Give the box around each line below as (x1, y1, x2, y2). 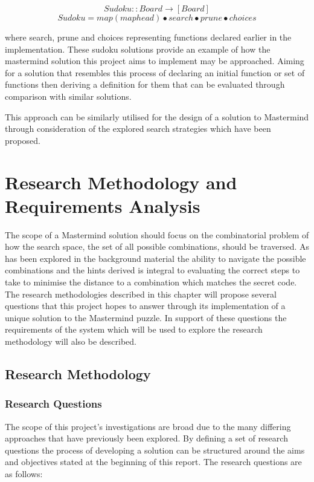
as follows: (5, 467, 43, 480)
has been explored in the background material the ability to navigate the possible (5, 252, 306, 264)
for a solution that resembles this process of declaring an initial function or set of (5, 66, 305, 79)
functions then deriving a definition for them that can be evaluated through (5, 78, 285, 91)
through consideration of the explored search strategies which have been (5, 122, 271, 135)
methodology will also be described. (5, 335, 136, 347)
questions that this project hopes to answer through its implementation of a (5, 299, 286, 312)
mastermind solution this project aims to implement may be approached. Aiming (5, 54, 304, 67)
